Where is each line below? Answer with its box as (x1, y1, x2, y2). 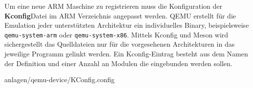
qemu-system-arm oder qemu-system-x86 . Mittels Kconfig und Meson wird (4, 29, 229, 39)
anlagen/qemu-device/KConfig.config (4, 74, 115, 85)
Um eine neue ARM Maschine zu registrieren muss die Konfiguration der (4, 1, 222, 11)
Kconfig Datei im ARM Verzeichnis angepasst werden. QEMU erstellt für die (4, 10, 236, 20)
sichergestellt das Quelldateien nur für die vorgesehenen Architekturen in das (4, 39, 235, 49)
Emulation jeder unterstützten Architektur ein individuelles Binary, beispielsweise (4, 20, 249, 30)
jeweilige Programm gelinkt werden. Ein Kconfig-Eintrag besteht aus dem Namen (4, 49, 248, 59)
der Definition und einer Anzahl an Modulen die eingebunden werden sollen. (4, 58, 232, 68)
